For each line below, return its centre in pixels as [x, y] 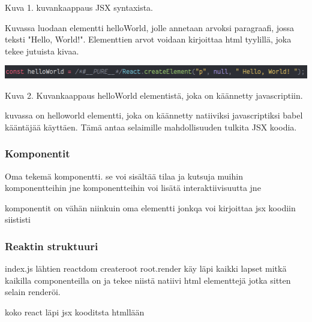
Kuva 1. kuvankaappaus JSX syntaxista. [79, 7]
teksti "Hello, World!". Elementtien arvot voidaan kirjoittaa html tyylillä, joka [148, 39]
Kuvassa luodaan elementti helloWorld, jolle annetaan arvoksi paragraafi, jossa [150, 27]
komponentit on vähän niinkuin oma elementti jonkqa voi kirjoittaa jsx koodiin [150, 207]
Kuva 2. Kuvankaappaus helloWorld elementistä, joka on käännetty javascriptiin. [154, 95]
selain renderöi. [33, 292]
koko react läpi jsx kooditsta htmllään [75, 312]
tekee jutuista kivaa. [42, 51]
